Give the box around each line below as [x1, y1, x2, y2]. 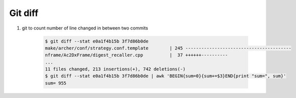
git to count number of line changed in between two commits [22, 25, 148, 31]
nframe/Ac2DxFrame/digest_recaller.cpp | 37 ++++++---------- [45, 52, 228, 58]
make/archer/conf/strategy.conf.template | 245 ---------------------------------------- [45, 45, 291, 51]
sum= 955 [45, 80, 67, 86]
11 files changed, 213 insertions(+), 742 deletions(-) [45, 66, 186, 72]
